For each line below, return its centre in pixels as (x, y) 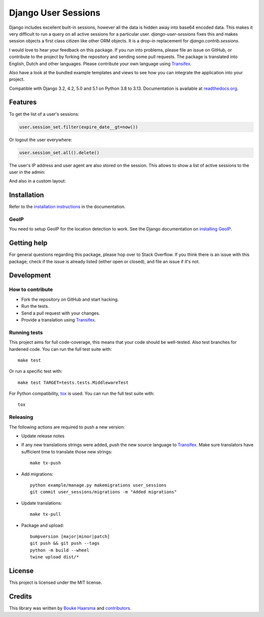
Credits (21, 596)
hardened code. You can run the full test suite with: (60, 349)
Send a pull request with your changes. (61, 313)
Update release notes (43, 436)
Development (30, 275)
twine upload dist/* (55, 557)
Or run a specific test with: (36, 371)
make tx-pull (45, 514)
